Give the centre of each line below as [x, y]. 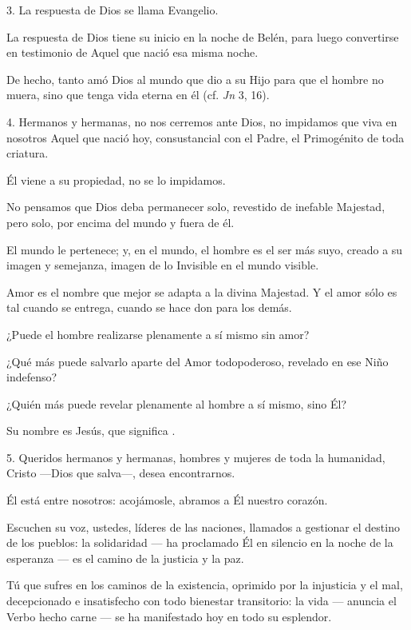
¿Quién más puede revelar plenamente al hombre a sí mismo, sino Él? [177, 403]
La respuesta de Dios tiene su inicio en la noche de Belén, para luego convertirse [203, 36]
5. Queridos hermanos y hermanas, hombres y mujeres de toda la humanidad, [196, 457]
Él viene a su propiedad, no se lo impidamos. [116, 179]
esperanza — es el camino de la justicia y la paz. [125, 558]
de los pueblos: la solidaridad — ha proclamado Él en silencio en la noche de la [200, 542]
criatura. [28, 153]
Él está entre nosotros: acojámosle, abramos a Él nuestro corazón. [167, 500]
